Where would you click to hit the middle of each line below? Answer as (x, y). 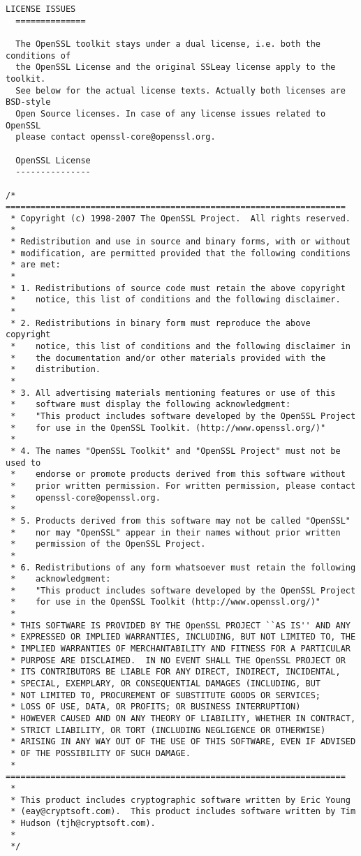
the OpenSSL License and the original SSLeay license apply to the (176, 67)
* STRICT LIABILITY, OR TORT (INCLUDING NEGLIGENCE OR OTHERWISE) (168, 730)
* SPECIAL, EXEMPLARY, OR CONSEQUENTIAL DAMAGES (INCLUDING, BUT (166, 684)
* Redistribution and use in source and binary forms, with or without (180, 242)
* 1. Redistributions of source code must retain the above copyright (178, 288)
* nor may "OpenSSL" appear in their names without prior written (176, 532)
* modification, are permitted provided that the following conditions (180, 253)
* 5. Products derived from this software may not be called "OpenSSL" (180, 521)
